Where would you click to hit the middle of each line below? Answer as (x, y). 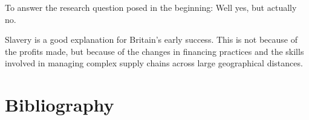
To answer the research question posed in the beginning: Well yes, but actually (151, 7)
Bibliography (60, 105)
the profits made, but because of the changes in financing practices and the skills (154, 51)
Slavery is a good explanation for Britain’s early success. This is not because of (151, 39)
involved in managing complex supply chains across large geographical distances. (154, 63)
